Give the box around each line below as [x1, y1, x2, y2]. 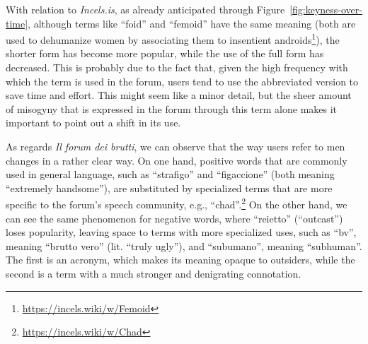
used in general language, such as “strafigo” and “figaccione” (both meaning [6, 167, 335, 182]
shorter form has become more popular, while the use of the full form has [6, 46, 324, 61]
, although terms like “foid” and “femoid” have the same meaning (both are [28, 16, 356, 30]
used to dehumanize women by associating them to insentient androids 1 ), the [6, 30, 340, 47]
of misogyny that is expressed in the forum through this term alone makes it [6, 101, 338, 116]
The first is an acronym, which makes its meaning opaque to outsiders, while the [6, 252, 355, 267]
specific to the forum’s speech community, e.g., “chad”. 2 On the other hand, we [6, 195, 347, 212]
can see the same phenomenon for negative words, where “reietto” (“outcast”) [6, 210, 343, 225]
